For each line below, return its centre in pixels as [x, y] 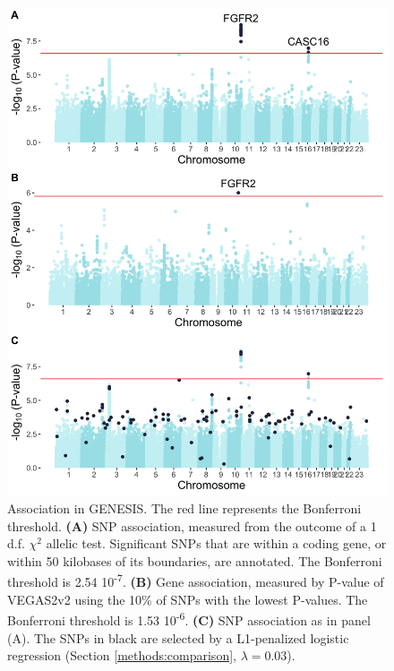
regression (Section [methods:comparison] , [122, 655]
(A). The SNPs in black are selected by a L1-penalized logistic [178, 637]
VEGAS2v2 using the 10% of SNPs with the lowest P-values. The [188, 599]
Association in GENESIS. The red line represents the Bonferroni [184, 508]
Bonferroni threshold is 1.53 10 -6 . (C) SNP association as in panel [189, 619]
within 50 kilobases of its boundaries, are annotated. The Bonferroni [195, 560]
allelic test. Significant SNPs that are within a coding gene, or [216, 543]
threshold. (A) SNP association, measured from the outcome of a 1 [192, 525]
